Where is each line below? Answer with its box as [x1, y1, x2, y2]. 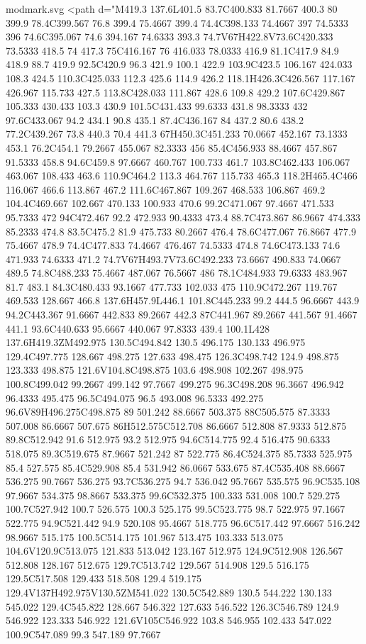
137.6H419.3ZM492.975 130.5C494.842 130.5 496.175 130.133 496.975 [6, 335, 306, 350]
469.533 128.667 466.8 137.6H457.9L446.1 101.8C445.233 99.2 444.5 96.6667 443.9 [6, 293, 360, 308]
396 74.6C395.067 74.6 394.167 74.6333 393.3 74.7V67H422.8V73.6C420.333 [6, 29, 333, 44]
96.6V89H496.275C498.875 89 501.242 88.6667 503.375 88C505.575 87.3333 [6, 404, 331, 419]
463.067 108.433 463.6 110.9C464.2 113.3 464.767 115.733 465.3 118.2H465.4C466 [6, 168, 357, 183]
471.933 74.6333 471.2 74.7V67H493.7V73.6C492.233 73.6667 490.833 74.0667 [6, 251, 341, 266]
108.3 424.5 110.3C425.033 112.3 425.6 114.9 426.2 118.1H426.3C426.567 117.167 [6, 70, 355, 85]
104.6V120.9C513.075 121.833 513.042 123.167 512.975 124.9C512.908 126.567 [6, 543, 343, 558]
